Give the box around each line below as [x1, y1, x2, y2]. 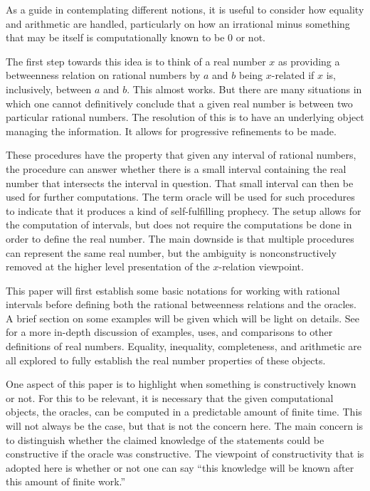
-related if [271, 68, 314, 83]
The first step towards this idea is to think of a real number [6, 53, 266, 68]
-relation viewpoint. [218, 259, 304, 274]
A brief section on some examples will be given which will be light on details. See [6, 310, 359, 325]
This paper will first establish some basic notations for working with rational [6, 283, 340, 297]
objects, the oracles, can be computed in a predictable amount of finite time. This [6, 404, 362, 419]
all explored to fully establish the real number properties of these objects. [6, 352, 326, 367]
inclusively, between [6, 81, 92, 96]
